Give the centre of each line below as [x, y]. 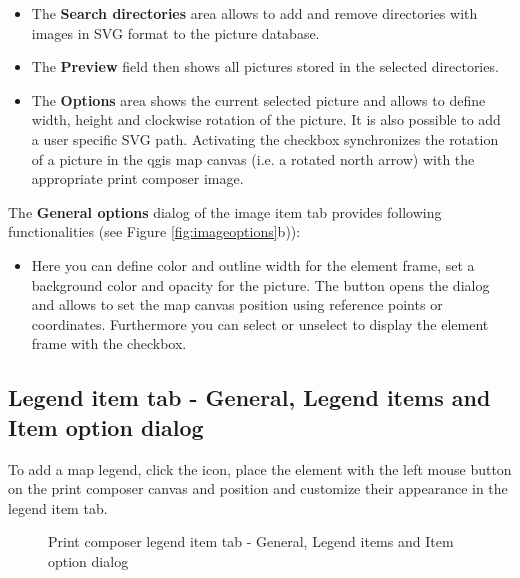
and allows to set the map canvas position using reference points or [237, 304]
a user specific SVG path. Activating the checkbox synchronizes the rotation [265, 138]
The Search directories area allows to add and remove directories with [254, 13]
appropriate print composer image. [137, 178]
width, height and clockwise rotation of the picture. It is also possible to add [266, 119]
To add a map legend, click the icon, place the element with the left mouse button [260, 468]
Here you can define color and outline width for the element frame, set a [253, 264]
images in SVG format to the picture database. [175, 32]
